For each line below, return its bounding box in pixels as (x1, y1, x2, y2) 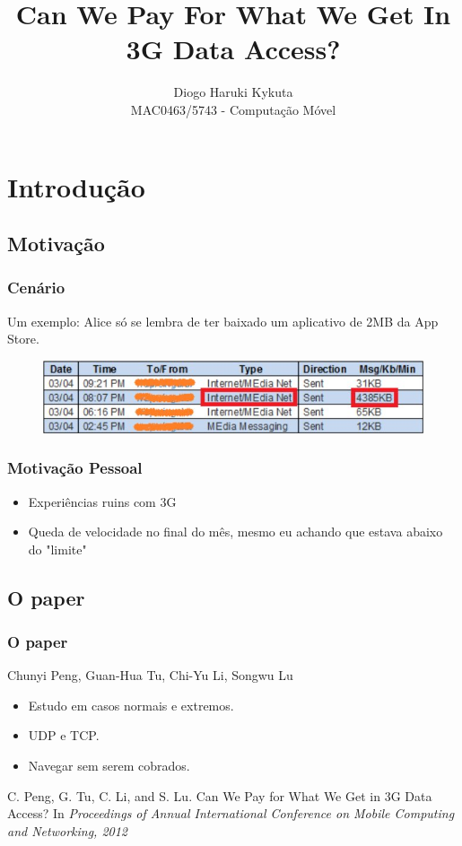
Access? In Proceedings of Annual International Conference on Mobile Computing (7, 804, 455, 823)
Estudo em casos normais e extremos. (28, 695, 234, 714)
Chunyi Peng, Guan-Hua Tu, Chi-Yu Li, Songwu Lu (7, 666, 293, 685)
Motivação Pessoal (7, 457, 143, 479)
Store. (7, 329, 39, 348)
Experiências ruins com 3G (28, 492, 177, 510)
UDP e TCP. (28, 726, 100, 745)
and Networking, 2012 (7, 821, 128, 840)
